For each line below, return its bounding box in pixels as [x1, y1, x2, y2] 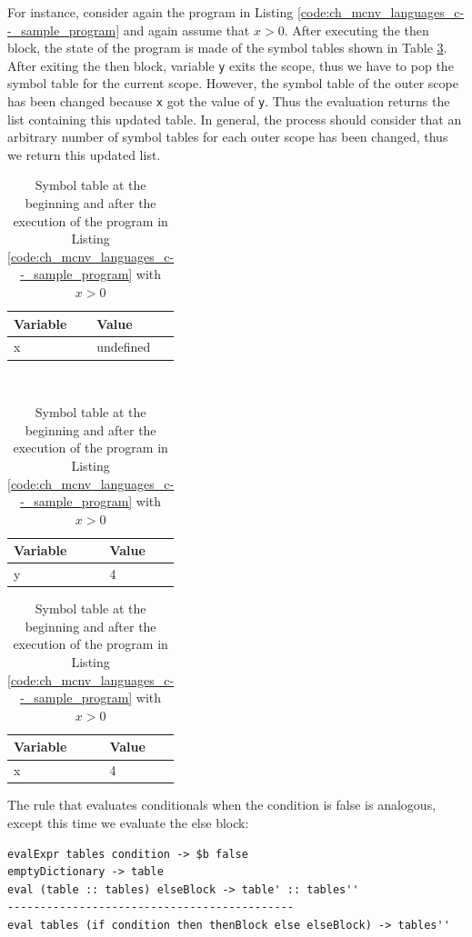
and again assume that [123, 20, 250, 39]
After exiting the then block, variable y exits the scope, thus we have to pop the [7, 55, 454, 75]
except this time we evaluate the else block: [7, 812, 249, 832]
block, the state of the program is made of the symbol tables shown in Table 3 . [7, 38, 447, 57]
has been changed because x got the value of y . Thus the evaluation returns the [7, 92, 450, 111]
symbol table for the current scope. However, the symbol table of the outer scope [7, 74, 458, 93]
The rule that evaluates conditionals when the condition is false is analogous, [7, 795, 437, 814]
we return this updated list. [7, 145, 161, 164]
